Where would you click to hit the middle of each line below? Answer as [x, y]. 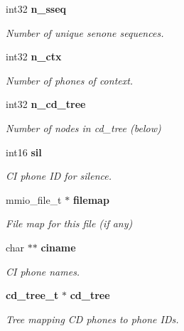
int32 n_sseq [36, 9]
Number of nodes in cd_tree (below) [83, 127]
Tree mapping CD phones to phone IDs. [92, 319]
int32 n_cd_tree [46, 104]
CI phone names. [43, 271]
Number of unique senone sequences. [85, 32]
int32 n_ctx [34, 56]
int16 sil [24, 152]
